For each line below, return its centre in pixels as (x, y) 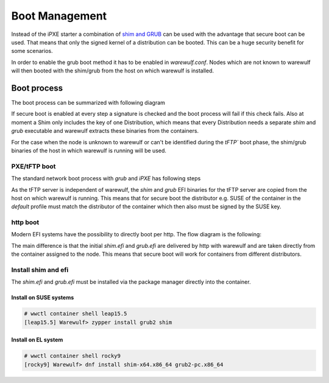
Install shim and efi (40, 270)
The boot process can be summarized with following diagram (88, 103)
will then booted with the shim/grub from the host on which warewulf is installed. (113, 71)
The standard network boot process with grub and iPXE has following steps (106, 178)
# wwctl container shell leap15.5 (76, 314)
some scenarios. (32, 51)
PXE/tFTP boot (34, 166)
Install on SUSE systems (43, 298)
